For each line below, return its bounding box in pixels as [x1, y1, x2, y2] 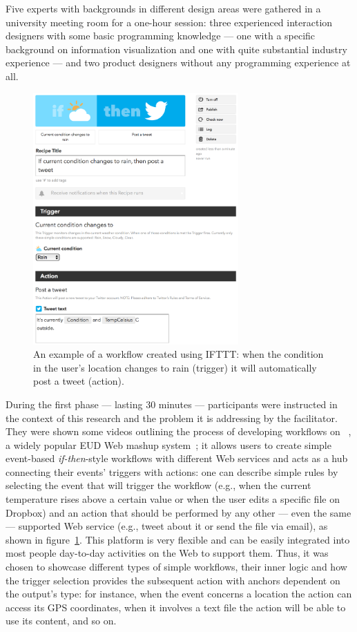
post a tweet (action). [33, 374, 124, 388]
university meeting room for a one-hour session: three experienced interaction [6, 15, 333, 29]
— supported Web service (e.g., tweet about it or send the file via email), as [6, 519, 328, 533]
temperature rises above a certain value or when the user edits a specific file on [6, 492, 340, 506]
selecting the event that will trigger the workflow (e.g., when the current [6, 478, 311, 492]
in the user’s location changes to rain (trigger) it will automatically [33, 360, 317, 374]
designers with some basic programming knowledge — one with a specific [6, 28, 316, 43]
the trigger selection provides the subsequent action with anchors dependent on [6, 573, 340, 587]
